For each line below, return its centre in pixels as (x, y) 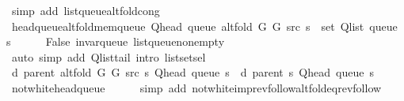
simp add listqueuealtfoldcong (86, 10)
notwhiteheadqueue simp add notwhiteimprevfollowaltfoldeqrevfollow (196, 87)
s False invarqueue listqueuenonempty (116, 41)
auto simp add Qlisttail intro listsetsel (109, 56)
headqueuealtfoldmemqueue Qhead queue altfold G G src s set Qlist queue (204, 26)
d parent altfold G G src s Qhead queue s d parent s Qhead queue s (192, 72)
